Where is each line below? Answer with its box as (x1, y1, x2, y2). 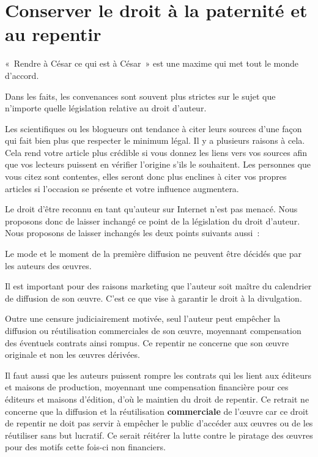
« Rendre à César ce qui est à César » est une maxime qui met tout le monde (5, 57, 299, 70)
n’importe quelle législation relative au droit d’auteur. (5, 102, 207, 114)
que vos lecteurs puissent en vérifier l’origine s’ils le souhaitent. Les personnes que (5, 158, 311, 171)
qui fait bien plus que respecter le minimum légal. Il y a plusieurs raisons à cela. (5, 134, 305, 147)
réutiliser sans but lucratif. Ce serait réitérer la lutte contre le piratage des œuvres (5, 428, 313, 441)
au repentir (5, 21, 102, 46)
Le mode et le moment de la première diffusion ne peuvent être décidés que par (5, 247, 301, 260)
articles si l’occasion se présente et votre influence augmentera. (5, 182, 239, 195)
